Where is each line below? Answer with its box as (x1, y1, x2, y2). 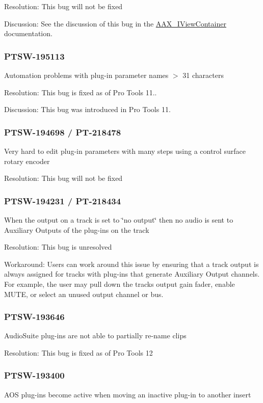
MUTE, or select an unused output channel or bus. (4, 288, 164, 299)
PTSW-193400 (4, 369, 65, 382)
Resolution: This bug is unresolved (4, 241, 112, 252)
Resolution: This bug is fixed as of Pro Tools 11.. (4, 87, 157, 97)
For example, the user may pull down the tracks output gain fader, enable (4, 278, 235, 289)
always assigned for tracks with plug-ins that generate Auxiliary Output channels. (4, 268, 260, 279)
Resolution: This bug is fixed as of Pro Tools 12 (4, 347, 153, 358)
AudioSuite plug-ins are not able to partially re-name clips (4, 330, 187, 341)
